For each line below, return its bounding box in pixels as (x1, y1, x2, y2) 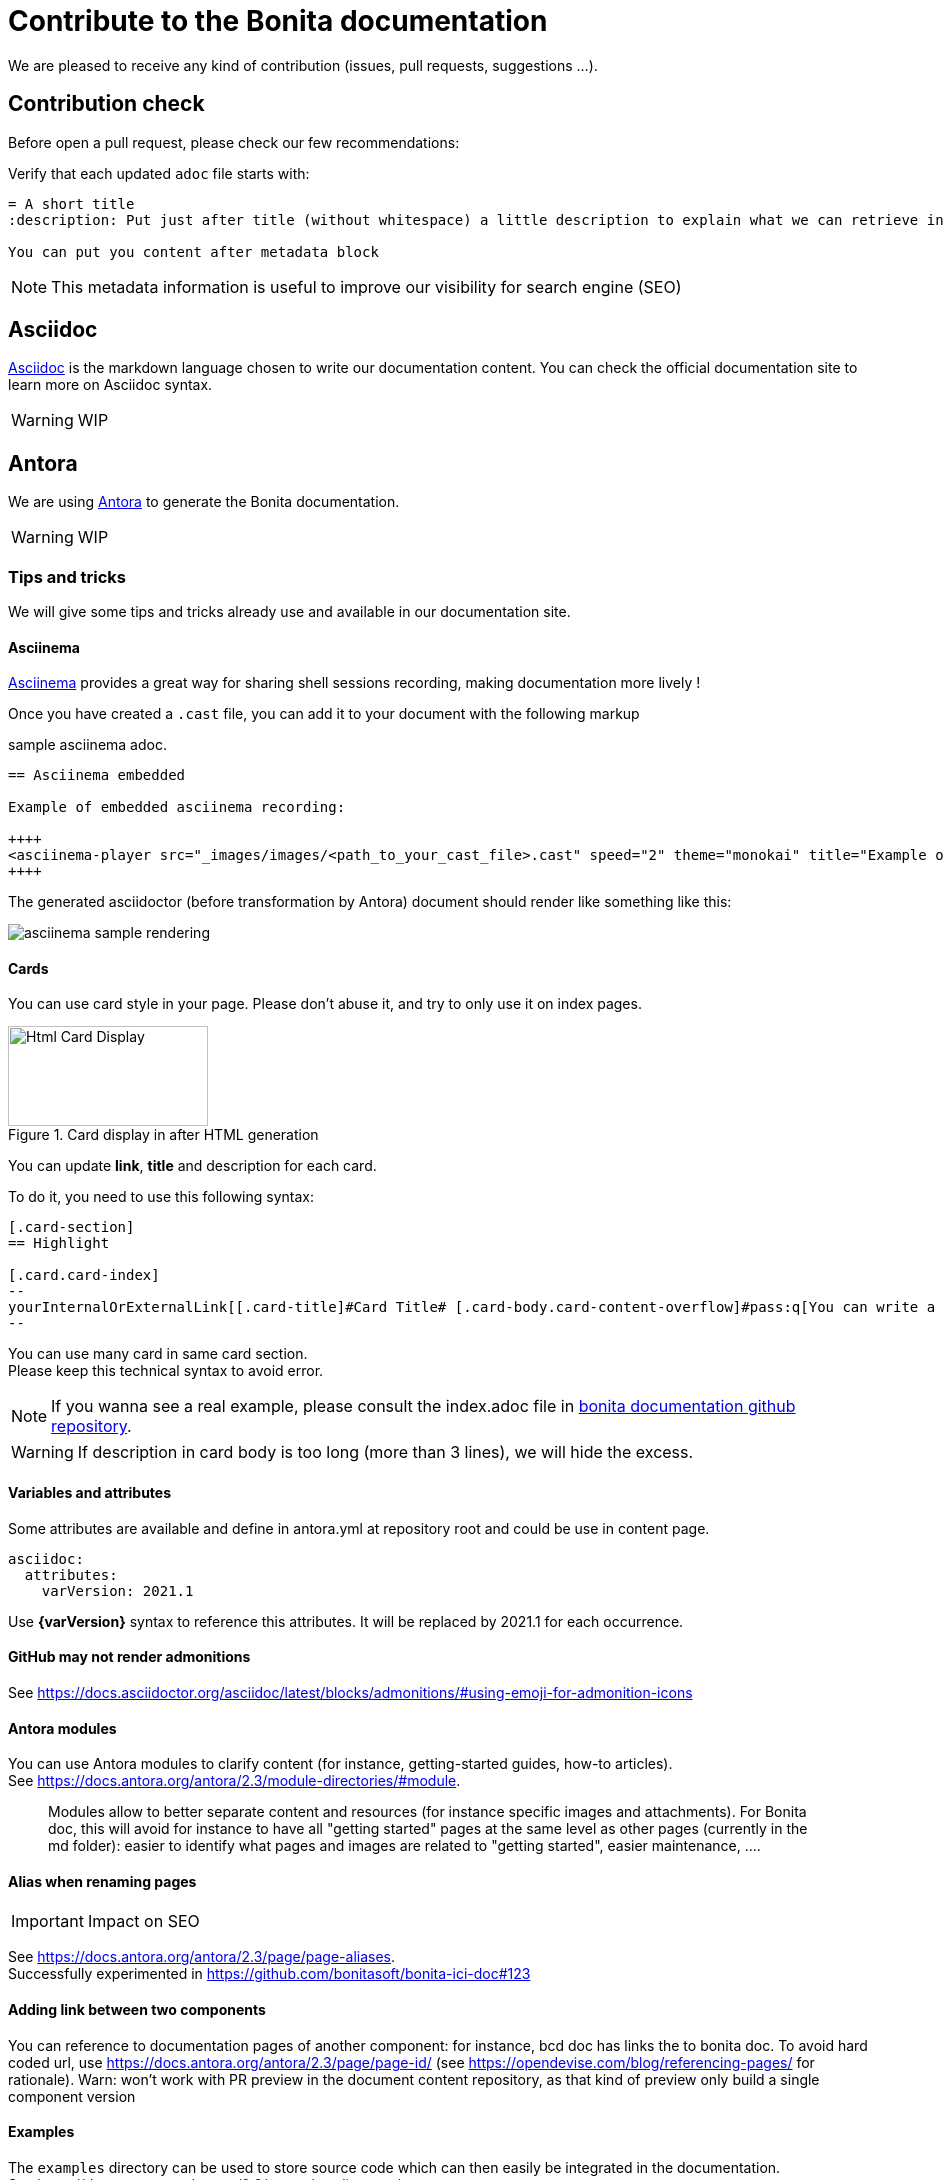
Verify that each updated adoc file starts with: (8, 164, 310, 182)
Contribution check (8, 91, 205, 117)
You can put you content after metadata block (8, 243, 379, 260)
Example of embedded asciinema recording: (8, 799, 346, 816)
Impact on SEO (87, 1911, 200, 1932)
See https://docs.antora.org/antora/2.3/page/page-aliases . (8, 1948, 396, 1966)
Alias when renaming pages (8, 1872, 197, 1890)
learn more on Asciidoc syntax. (8, 376, 213, 394)
